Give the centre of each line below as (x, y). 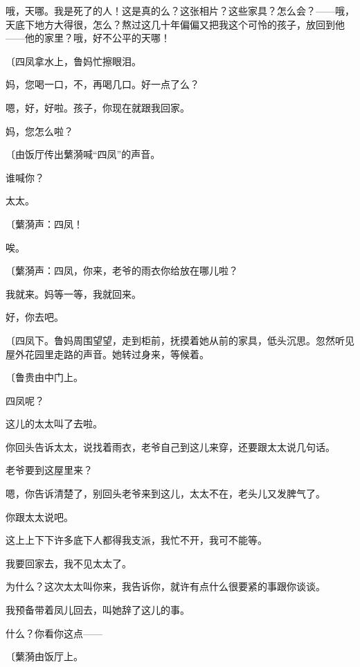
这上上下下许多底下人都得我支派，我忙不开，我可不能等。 (136, 540)
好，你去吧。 (35, 317)
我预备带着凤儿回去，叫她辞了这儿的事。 (98, 610)
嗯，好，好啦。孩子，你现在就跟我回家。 (98, 107)
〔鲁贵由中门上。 (44, 377)
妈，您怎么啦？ (39, 131)
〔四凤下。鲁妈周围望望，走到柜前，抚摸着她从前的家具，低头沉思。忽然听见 (180, 340)
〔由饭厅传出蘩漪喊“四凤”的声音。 (83, 154)
